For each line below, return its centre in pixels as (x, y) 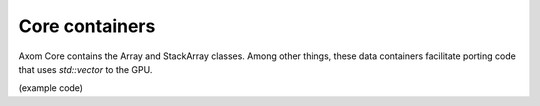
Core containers (87, 26)
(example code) (51, 88)
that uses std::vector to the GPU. (85, 69)
